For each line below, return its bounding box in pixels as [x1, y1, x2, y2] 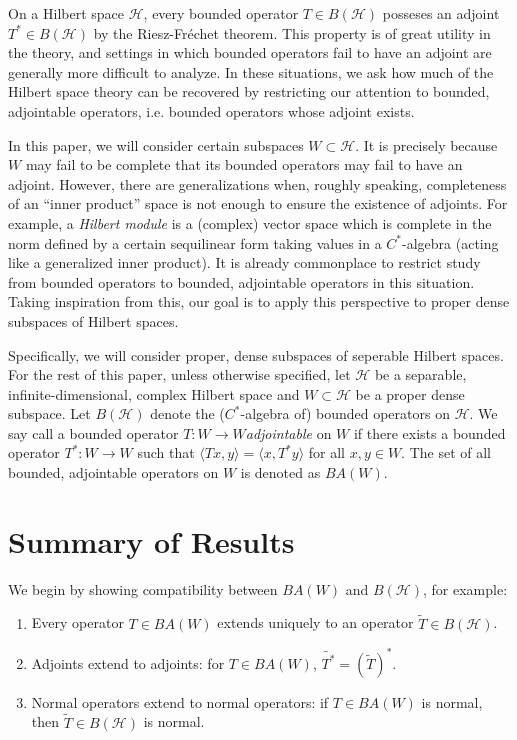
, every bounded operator [143, 3, 299, 23]
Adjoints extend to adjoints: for [31, 652, 225, 673]
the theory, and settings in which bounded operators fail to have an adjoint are [8, 42, 492, 63]
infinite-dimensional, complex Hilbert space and [8, 383, 300, 404]
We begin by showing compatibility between [8, 578, 278, 599]
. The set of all [401, 442, 492, 463]
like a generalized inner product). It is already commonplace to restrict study [8, 252, 481, 273]
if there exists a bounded [353, 422, 506, 443]
